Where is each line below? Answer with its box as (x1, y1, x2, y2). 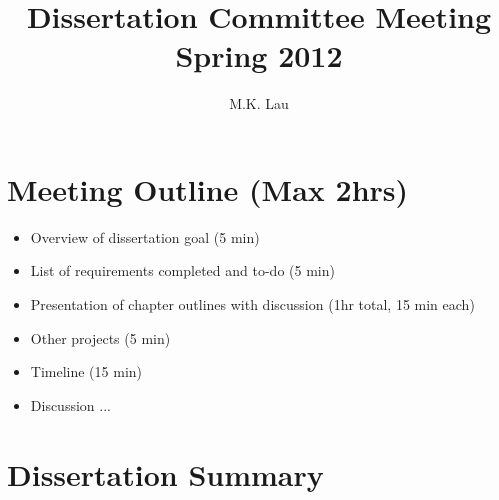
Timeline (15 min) (30, 361, 143, 382)
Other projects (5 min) (30, 327, 171, 348)
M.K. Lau (229, 93, 289, 114)
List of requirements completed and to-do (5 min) (30, 260, 335, 281)
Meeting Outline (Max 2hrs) (7, 168, 409, 209)
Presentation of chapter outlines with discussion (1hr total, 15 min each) (30, 294, 475, 315)
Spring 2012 (175, 35, 343, 76)
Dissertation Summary (7, 453, 324, 494)
